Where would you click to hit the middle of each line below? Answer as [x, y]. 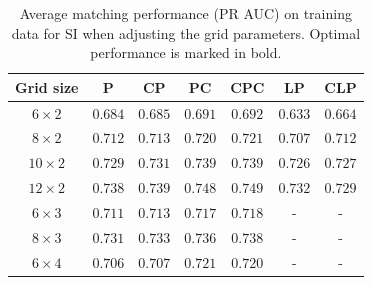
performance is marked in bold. [186, 52]
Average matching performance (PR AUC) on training [185, 13]
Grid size [47, 86]
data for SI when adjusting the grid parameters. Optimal [186, 32]
